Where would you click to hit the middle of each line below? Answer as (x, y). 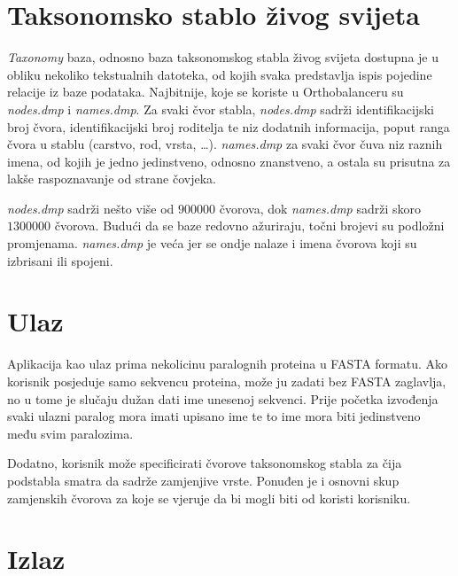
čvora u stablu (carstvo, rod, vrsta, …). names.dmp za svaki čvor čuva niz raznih (225, 144)
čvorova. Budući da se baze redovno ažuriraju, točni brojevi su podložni (249, 226)
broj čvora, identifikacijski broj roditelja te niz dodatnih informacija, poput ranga (229, 126)
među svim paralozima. (70, 433)
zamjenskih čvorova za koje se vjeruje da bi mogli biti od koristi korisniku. (209, 498)
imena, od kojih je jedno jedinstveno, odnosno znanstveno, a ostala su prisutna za (229, 161)
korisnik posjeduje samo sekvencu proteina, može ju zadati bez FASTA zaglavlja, (227, 381)
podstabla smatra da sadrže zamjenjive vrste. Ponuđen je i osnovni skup (203, 480)
